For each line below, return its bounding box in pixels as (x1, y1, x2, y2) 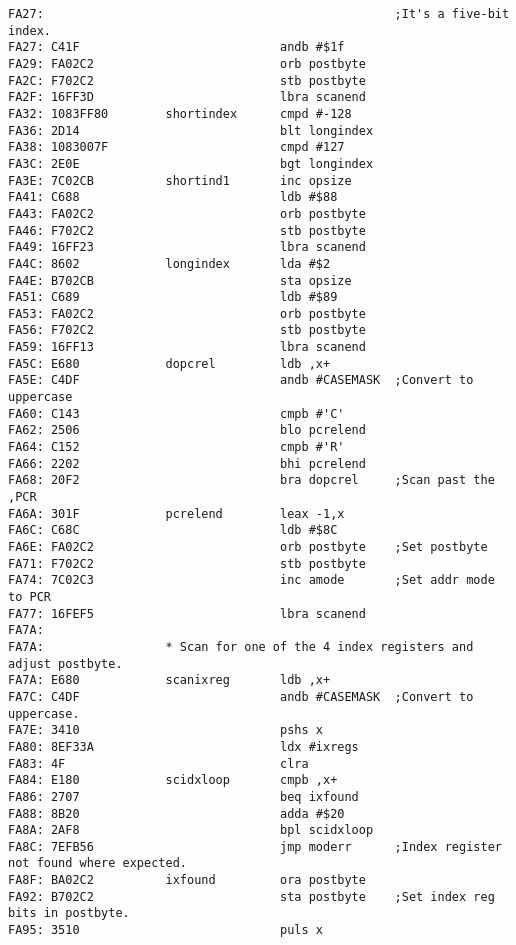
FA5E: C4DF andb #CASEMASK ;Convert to (8, 373, 474, 388)
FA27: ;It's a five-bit (8, 7, 510, 21)
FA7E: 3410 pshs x (8, 723, 323, 738)
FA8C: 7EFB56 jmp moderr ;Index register (8, 839, 502, 854)
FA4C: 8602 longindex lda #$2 (8, 256, 331, 271)
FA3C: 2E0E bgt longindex (8, 156, 374, 171)
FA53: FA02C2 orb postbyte (8, 306, 366, 321)
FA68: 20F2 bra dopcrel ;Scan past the (8, 473, 495, 488)
